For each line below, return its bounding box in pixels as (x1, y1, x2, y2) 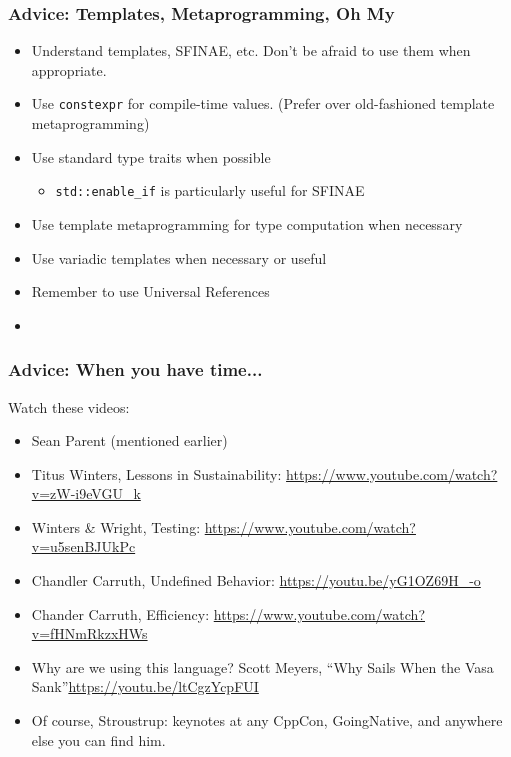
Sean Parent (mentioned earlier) (31, 430, 228, 451)
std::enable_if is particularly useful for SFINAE (55, 180, 365, 201)
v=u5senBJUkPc (31, 536, 136, 557)
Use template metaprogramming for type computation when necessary (31, 213, 463, 234)
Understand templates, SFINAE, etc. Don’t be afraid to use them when (31, 40, 471, 61)
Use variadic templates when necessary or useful (31, 247, 327, 268)
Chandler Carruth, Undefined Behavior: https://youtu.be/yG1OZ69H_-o (31, 570, 481, 591)
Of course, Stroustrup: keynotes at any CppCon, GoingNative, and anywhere (31, 710, 503, 731)
